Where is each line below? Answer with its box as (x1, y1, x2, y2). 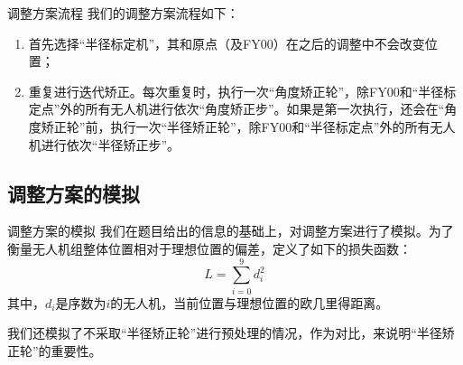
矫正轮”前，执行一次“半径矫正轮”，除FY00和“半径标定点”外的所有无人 (41, 117, 456, 136)
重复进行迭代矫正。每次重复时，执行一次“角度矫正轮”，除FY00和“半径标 (28, 81, 457, 100)
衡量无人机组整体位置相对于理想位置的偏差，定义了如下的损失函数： (7, 239, 412, 257)
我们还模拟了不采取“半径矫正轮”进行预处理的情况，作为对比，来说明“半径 (7, 323, 442, 342)
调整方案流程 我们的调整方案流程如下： (7, 4, 239, 22)
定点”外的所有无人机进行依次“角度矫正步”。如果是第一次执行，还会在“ (28, 99, 445, 118)
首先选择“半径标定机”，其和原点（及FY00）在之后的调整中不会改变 (28, 33, 425, 52)
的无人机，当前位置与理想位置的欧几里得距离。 (110, 293, 389, 312)
